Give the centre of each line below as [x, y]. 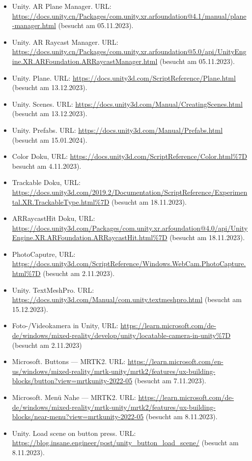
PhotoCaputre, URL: [44, 254]
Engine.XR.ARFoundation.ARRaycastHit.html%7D [90, 237]
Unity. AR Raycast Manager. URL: [65, 42]
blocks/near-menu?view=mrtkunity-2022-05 [78, 416]
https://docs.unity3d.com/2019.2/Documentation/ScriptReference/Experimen [130, 192]
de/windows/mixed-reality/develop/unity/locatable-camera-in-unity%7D [121, 335]
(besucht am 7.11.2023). [170, 381]
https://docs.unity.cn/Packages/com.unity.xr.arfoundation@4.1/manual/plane [129, 15]
